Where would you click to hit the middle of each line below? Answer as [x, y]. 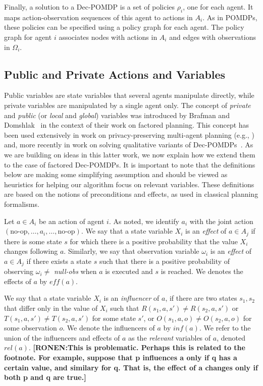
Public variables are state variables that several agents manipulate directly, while [129, 95]
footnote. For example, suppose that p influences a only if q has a [121, 357]
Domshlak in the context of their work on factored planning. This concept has [127, 125]
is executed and [129, 271]
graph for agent [28, 37]
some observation [31, 328]
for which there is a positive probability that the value [154, 241]
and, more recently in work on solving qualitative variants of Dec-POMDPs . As [129, 145]
